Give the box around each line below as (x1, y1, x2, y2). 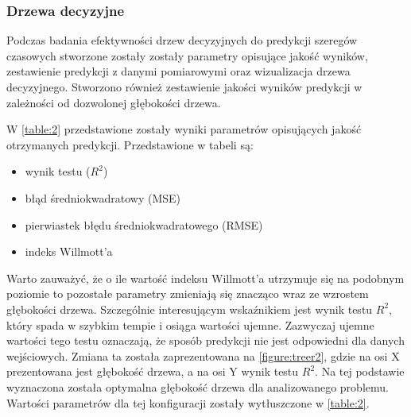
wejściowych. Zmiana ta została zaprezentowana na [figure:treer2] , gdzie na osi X (6, 347, 400, 364)
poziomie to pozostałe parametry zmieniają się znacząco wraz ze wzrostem (6, 285, 369, 302)
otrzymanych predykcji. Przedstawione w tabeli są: (6, 136, 254, 153)
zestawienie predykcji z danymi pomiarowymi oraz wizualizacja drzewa (6, 63, 351, 79)
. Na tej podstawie (315, 363, 405, 380)
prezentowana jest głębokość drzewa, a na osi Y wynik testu (6, 363, 299, 380)
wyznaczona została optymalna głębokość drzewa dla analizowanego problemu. (6, 378, 389, 395)
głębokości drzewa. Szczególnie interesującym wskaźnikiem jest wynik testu (6, 300, 373, 317)
